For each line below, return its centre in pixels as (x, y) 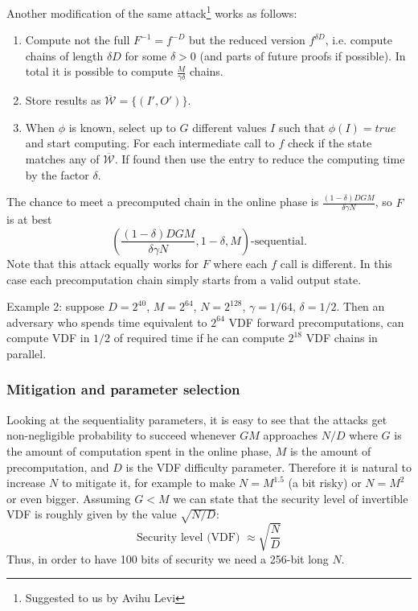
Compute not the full (78, 40)
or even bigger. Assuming (69, 498)
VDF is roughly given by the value (92, 514)
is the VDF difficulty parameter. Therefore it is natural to (268, 467)
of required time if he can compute (199, 338)
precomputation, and (58, 467)
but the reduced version (247, 40)
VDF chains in (342, 338)
